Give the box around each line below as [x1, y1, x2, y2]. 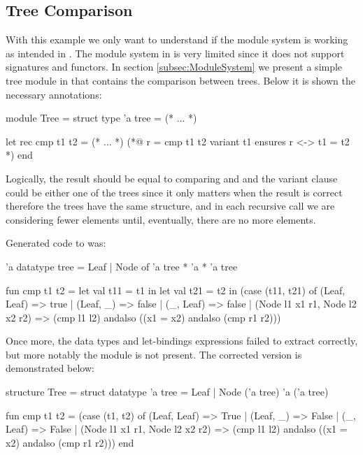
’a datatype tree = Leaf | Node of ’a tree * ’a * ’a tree [6, 259, 238, 273]
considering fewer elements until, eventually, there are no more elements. [6, 212, 316, 226]
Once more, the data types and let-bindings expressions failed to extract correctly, [6, 333, 358, 348]
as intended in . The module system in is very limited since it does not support [6, 45, 345, 60]
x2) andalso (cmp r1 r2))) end [6, 435, 134, 449]
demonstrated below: [6, 361, 94, 375]
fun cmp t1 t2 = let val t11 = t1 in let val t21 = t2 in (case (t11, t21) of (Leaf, [6, 282, 346, 297]
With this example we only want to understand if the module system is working [6, 32, 348, 47]
